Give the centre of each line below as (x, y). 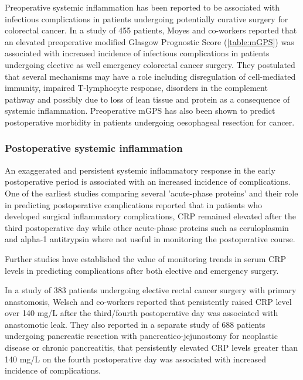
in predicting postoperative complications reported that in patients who (134, 204)
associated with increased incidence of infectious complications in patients (137, 53)
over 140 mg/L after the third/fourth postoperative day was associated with (142, 313)
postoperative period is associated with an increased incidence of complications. (148, 181)
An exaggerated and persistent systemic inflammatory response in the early (140, 170)
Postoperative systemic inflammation (94, 148)
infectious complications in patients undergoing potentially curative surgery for (147, 18)
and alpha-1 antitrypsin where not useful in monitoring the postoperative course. (150, 239)
